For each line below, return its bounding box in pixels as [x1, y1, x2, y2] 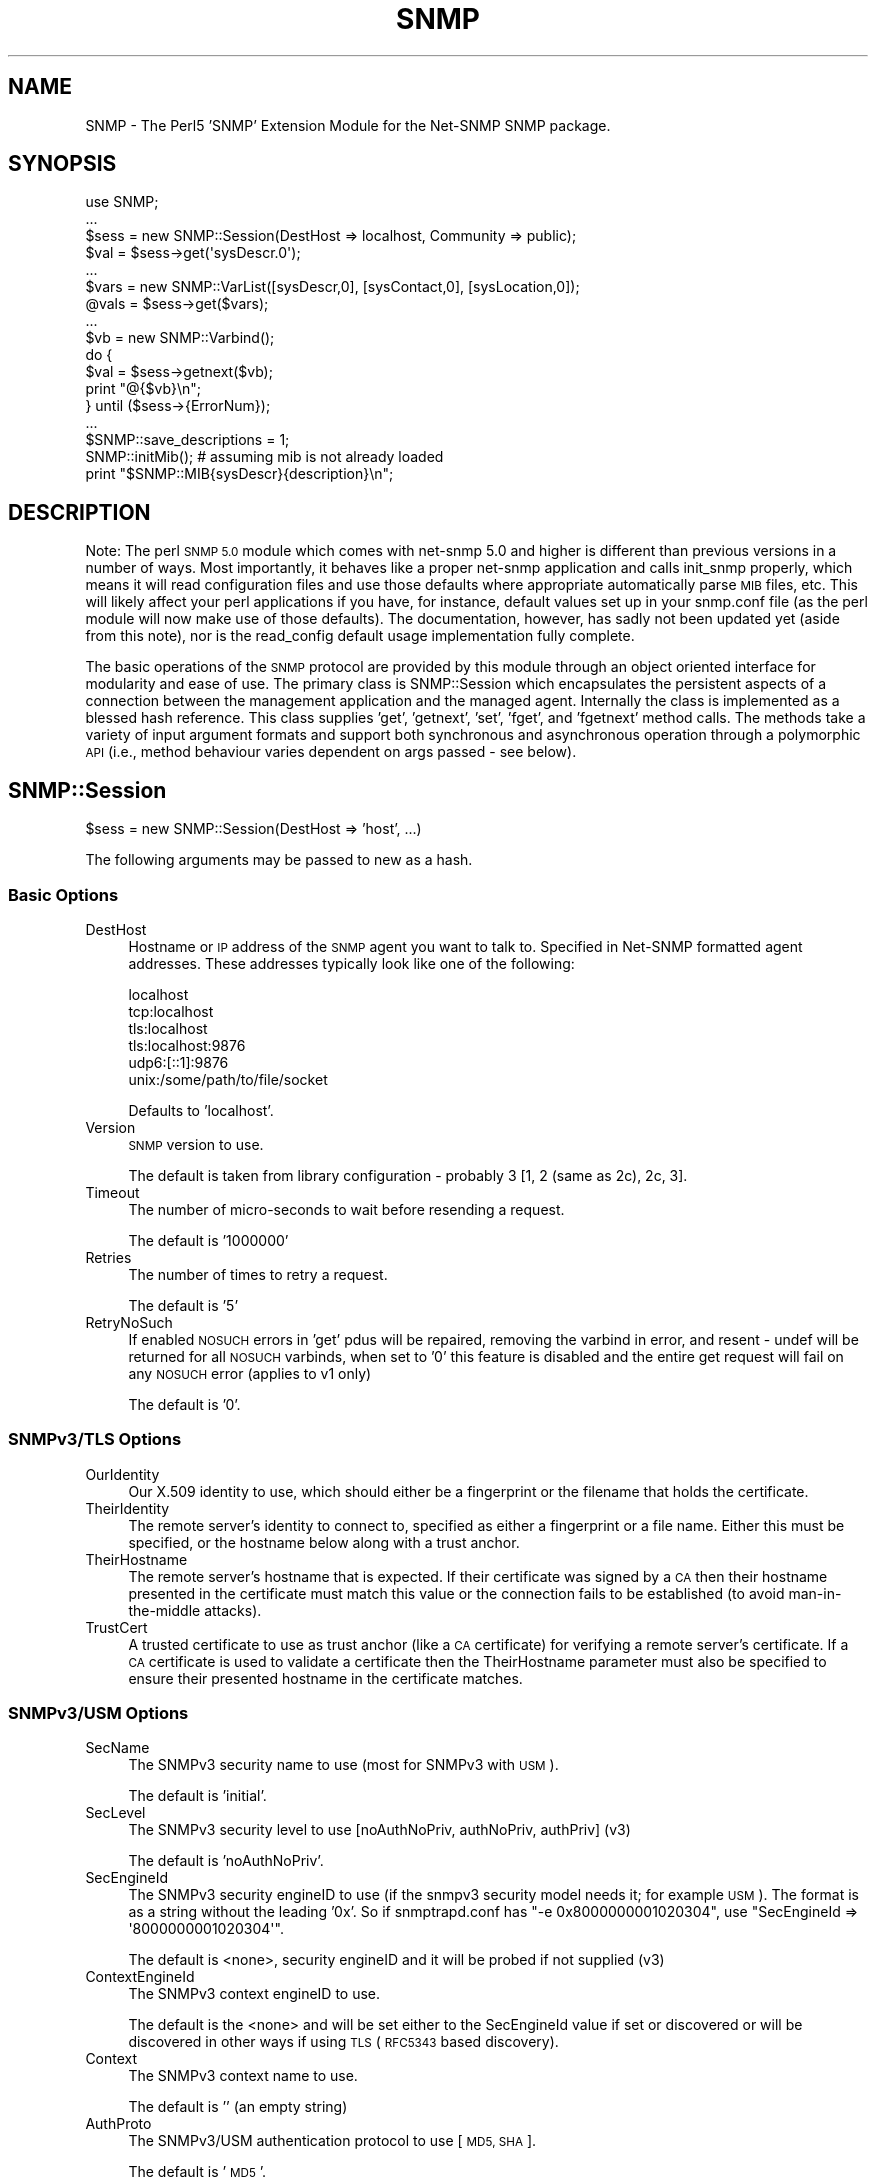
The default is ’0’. [128, 1395, 241, 1413]
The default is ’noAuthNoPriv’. [128, 1852, 324, 1870]
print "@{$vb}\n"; [85, 380, 202, 398]
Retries [85, 1248, 132, 1266]
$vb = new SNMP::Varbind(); [85, 329, 275, 347]
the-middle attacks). [128, 1601, 262, 1619]
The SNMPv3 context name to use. [128, 2067, 358, 2085]
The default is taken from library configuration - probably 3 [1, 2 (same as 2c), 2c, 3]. [128, 1166, 688, 1184]
